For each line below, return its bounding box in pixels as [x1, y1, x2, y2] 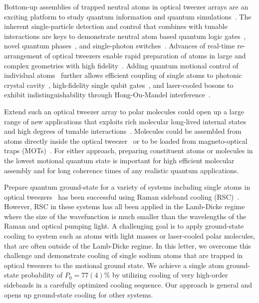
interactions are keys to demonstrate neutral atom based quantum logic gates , [4, 30, 246, 41]
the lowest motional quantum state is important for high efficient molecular [4, 155, 235, 165]
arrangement [4, 50, 42, 60]
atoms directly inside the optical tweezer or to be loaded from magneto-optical [4, 135, 248, 146]
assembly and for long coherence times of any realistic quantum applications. [4, 165, 239, 175]
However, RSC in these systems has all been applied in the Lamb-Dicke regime [4, 201, 245, 212]
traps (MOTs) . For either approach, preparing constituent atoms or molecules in [4, 145, 253, 156]
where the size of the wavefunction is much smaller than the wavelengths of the [4, 211, 247, 221]
